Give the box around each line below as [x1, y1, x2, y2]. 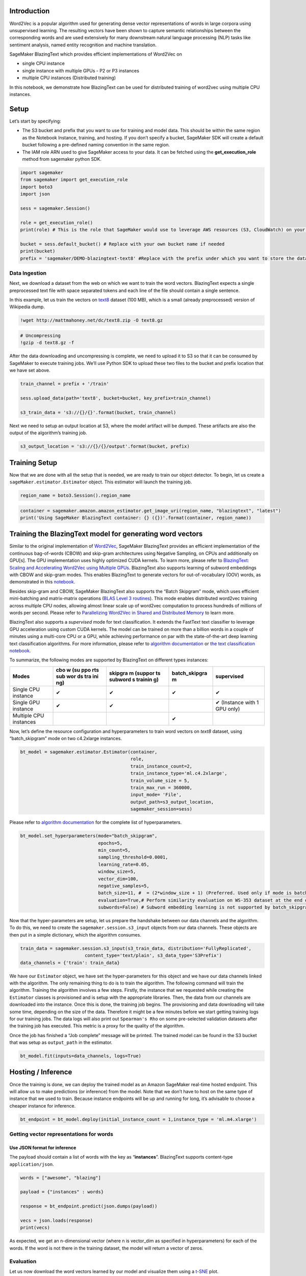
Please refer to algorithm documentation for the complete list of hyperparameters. [9, 819, 182, 825]
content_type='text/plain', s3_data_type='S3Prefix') [84, 952, 222, 959]
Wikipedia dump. [9, 304, 45, 310]
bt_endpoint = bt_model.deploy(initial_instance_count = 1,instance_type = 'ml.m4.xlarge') [20, 1116, 257, 1122]
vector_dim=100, [98, 876, 139, 881]
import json [20, 191, 50, 197]
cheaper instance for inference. [9, 1102, 76, 1109]
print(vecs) [20, 1225, 50, 1231]
